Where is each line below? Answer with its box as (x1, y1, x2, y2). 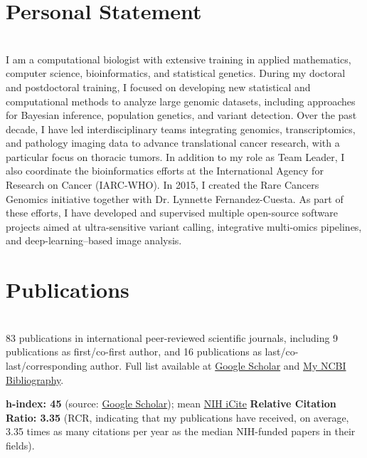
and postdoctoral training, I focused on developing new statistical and (6, 79, 311, 94)
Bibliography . (6, 372, 64, 387)
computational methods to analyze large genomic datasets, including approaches (6, 93, 356, 108)
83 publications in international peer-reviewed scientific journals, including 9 (6, 330, 339, 345)
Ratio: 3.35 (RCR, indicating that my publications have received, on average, (6, 410, 349, 425)
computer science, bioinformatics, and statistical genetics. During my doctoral (6, 66, 346, 80)
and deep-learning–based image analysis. (6, 233, 182, 248)
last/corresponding (6, 358, 87, 373)
